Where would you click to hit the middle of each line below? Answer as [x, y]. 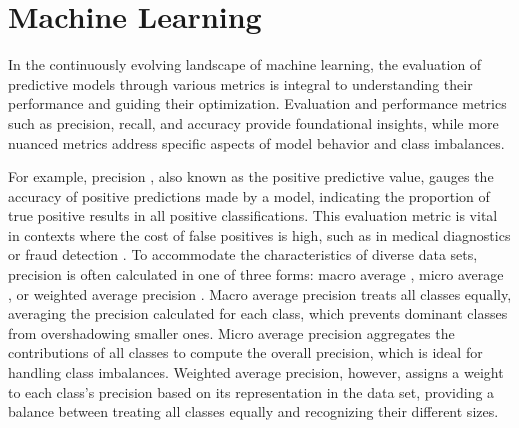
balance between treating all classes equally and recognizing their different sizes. [253, 411]
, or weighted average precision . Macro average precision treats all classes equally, [260, 293]
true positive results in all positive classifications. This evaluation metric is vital [253, 215]
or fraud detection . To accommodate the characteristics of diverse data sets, [243, 254]
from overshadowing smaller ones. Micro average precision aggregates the [231, 332]
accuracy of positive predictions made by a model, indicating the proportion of [249, 195]
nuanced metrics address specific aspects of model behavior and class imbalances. [256, 142]
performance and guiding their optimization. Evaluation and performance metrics [257, 103]
